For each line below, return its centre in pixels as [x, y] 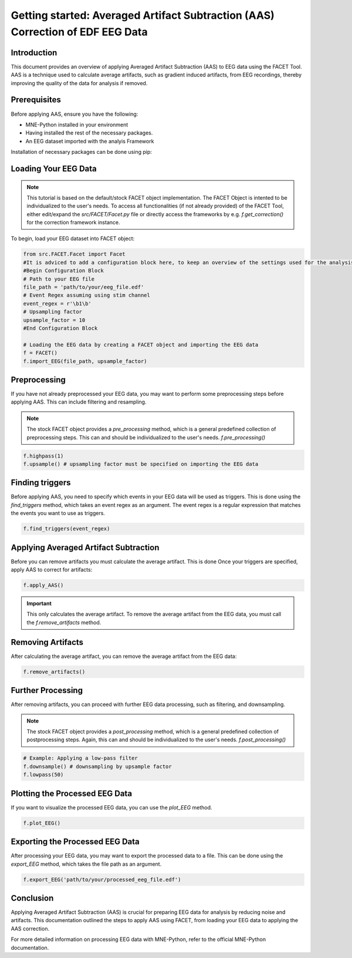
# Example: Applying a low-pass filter [80, 758]
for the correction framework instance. [73, 223]
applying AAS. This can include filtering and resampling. [79, 402]
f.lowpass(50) [43, 775]
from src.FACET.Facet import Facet [74, 254]
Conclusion [32, 898]
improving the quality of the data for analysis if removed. [79, 83]
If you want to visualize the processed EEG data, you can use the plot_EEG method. [111, 807]
